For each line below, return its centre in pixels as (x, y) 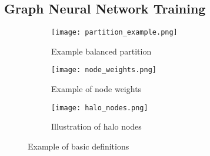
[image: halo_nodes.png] (100, 108)
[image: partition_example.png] (114, 33)
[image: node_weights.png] (104, 70)
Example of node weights (96, 89)
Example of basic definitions (79, 146)
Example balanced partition (101, 51)
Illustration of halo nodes (96, 126)
